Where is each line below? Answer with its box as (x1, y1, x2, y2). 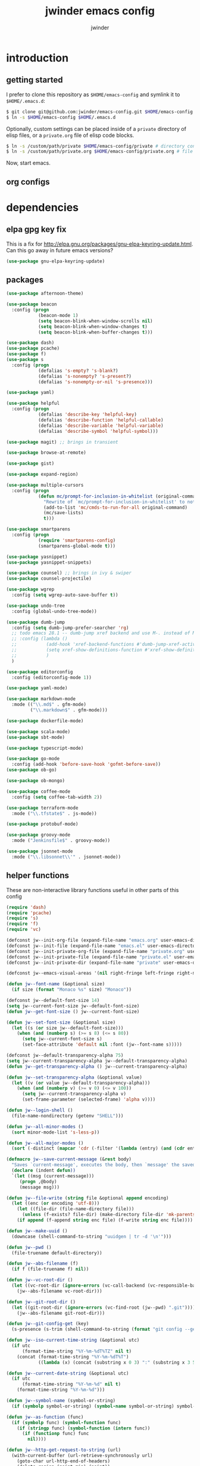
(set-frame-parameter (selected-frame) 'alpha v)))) (21, 1097, 156, 1102)
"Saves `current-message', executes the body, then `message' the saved (11, 1162, 196, 1168)
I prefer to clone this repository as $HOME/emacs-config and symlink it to (6, 91, 180, 98)
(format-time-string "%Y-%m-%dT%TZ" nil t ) (21, 1348, 132, 1354)
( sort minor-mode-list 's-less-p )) (11, 1129, 100, 1135)
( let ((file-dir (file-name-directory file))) (17, 1206, 135, 1212)
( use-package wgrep (6, 587, 55, 592)
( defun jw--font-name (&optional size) (6, 981, 105, 987)
